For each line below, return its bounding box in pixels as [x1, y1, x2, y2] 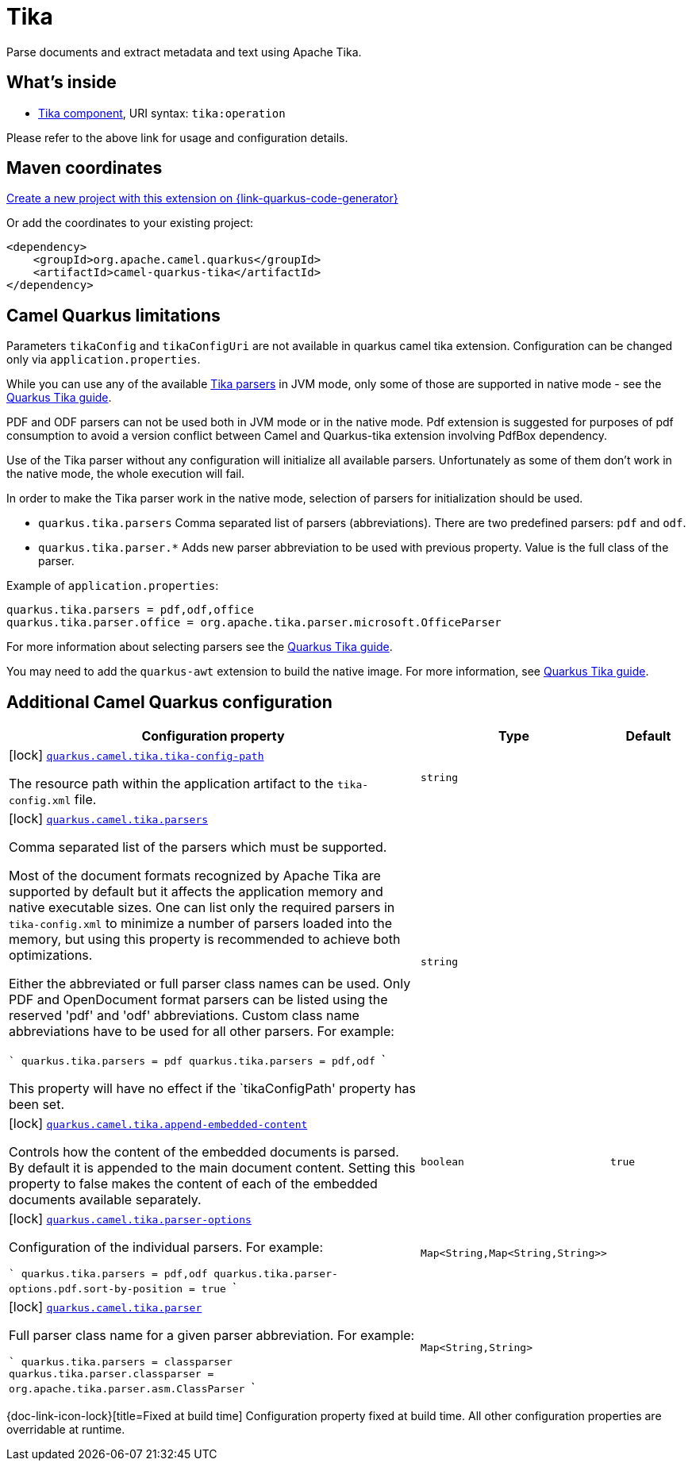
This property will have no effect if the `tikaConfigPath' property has [9, 1080, 416, 1097]
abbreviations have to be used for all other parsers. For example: [9, 1023, 394, 1040]
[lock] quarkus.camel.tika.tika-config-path [9, 747, 264, 764]
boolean [421, 1155, 464, 1168]
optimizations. [9, 947, 93, 964]
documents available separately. [9, 1192, 202, 1208]
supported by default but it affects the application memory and [9, 884, 383, 900]
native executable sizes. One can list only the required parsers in [9, 899, 395, 916]
